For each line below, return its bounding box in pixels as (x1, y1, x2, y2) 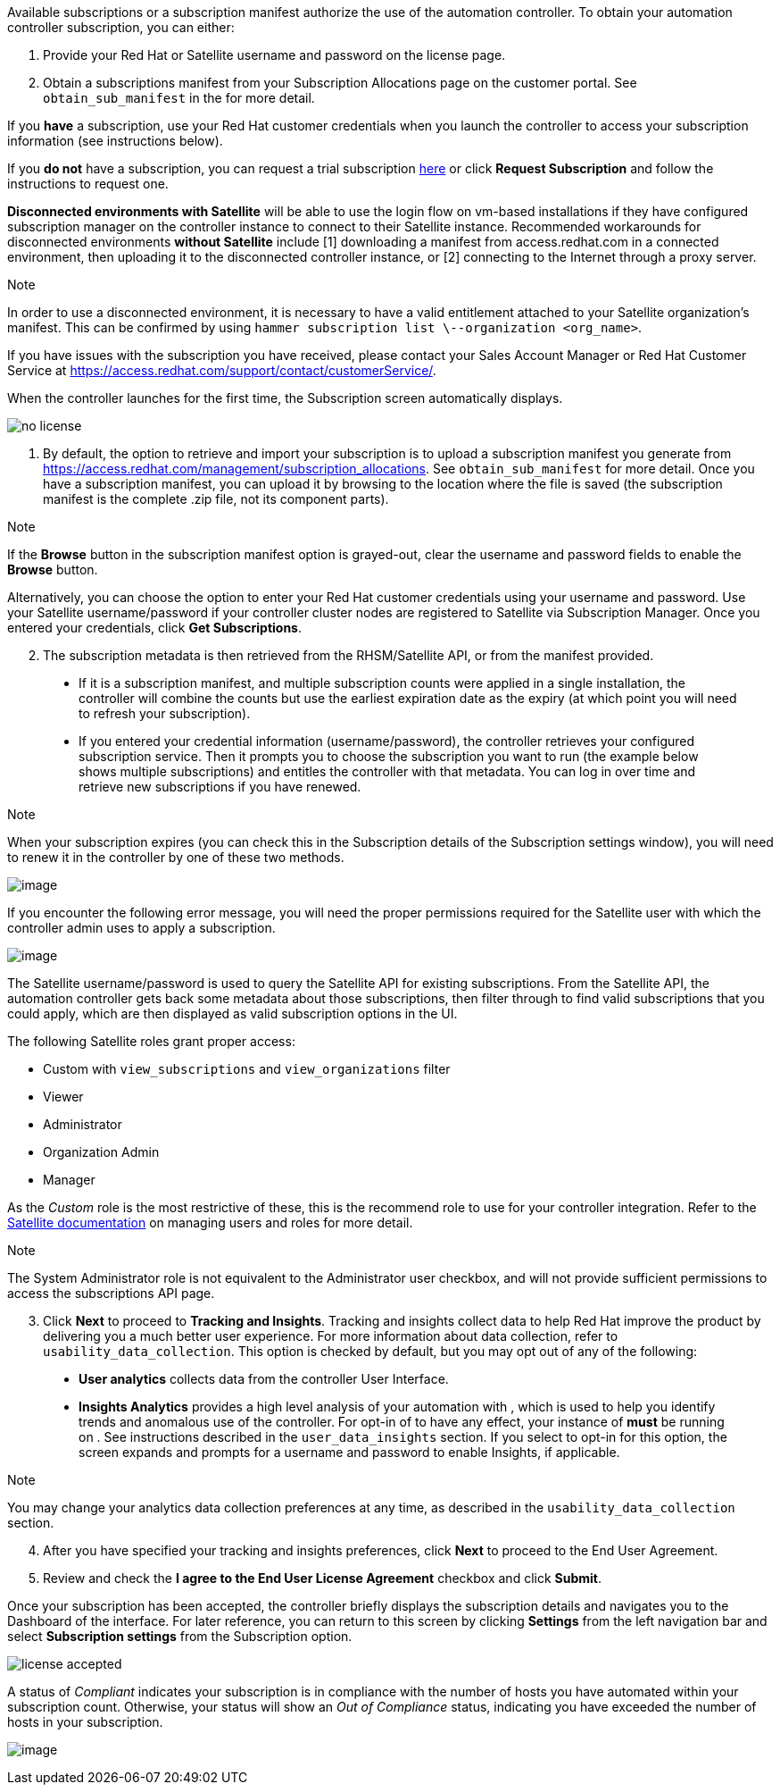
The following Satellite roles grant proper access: (7, 1034, 295, 1049)
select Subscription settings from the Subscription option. (7, 1629, 353, 1644)
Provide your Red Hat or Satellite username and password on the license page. (43, 47, 506, 63)
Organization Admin (43, 1144, 160, 1160)
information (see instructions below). (7, 133, 223, 148)
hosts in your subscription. (7, 1714, 163, 1729)
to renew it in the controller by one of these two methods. (7, 850, 344, 865)
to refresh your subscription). (79, 706, 251, 721)
